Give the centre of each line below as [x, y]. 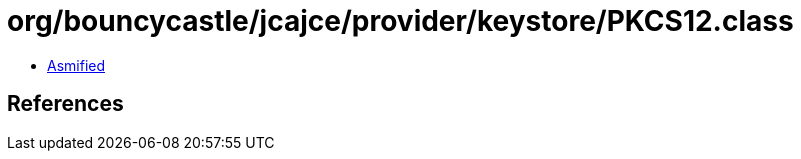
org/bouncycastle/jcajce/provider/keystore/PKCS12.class [400, 21]
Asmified [76, 65]
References [65, 104]
